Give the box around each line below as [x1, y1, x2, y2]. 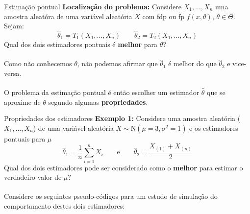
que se [207, 87, 225, 97]
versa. [4, 68, 22, 78]
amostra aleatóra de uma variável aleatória [4, 11, 132, 21]
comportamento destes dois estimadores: [4, 201, 125, 211]
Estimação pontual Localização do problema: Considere [4, 1, 181, 11]
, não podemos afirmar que [77, 58, 158, 69]
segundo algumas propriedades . [48, 96, 148, 107]
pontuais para [4, 133, 46, 143]
